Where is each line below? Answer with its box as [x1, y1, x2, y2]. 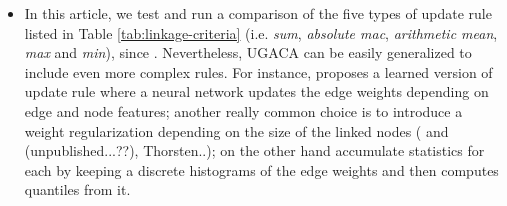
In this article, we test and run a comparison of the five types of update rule [24, 3, 492, 23]
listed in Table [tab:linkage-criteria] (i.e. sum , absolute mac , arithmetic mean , [24, 22, 498, 43]
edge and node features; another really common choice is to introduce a [24, 100, 463, 121]
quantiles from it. [24, 179, 131, 200]
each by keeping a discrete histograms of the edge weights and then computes [24, 159, 499, 180]
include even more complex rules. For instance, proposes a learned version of [24, 61, 493, 82]
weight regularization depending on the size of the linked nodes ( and [24, 120, 449, 141]
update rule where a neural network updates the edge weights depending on [24, 81, 489, 102]
